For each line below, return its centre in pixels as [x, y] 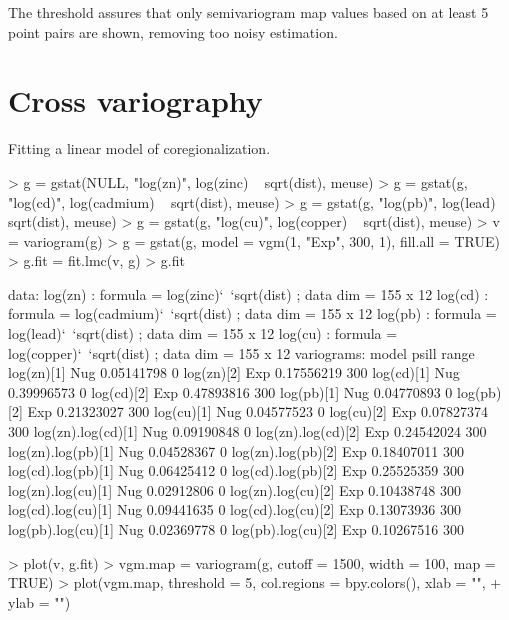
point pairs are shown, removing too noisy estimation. [173, 31]
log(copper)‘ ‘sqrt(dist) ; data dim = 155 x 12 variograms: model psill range [241, 352]
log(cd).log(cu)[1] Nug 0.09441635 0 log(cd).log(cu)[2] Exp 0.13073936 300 [234, 509]
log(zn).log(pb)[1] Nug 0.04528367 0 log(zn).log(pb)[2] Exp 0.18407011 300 [236, 450]
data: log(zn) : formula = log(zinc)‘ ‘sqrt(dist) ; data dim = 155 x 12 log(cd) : [248, 293]
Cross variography [135, 100]
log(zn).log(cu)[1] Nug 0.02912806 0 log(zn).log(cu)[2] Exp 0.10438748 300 [234, 489]
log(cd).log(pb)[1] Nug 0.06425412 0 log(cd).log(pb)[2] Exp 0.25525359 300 [236, 470]
